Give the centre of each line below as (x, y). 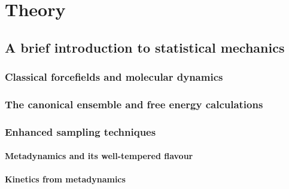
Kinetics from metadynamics (65, 179)
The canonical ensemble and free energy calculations (134, 104)
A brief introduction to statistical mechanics (145, 47)
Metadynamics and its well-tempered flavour (99, 156)
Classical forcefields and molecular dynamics (114, 77)
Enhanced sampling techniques (80, 131)
